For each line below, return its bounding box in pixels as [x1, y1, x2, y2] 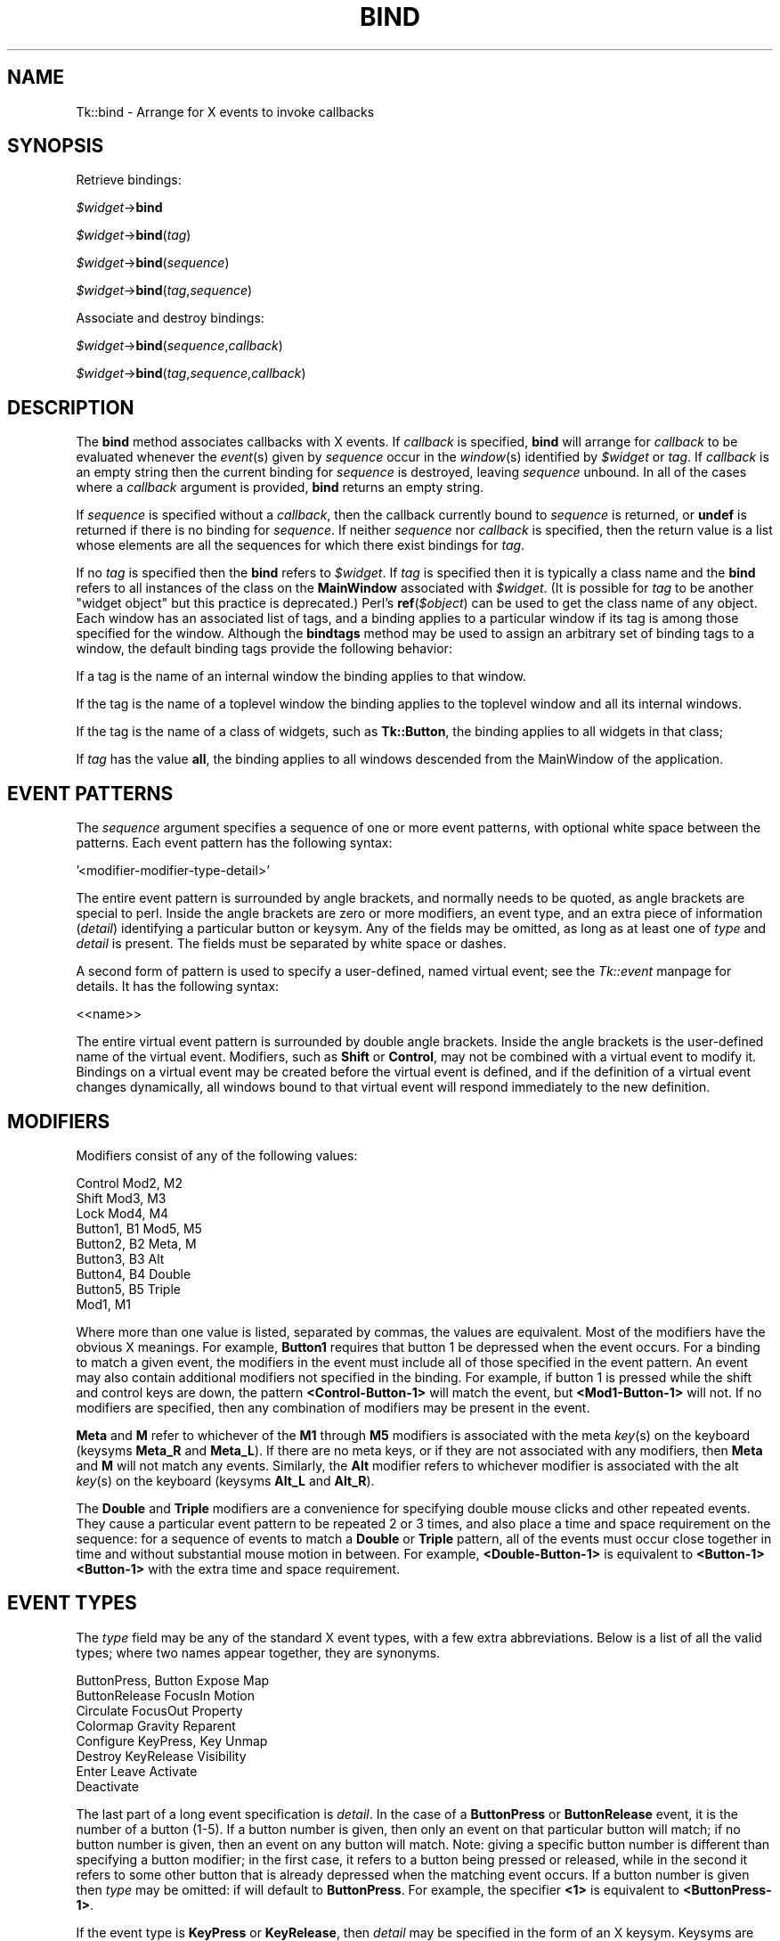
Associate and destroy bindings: [76, 310, 264, 326]
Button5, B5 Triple [76, 1281, 181, 1297]
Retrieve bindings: [76, 172, 182, 188]
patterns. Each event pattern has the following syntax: [76, 835, 393, 851]
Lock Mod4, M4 [76, 1205, 169, 1221]
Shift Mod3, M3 [76, 1190, 167, 1206]
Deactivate [76, 1778, 139, 1794]
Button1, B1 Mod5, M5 [76, 1220, 202, 1236]
